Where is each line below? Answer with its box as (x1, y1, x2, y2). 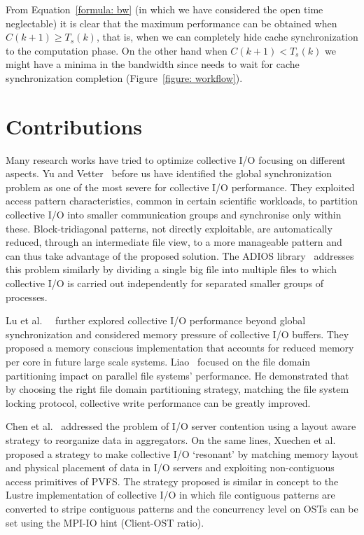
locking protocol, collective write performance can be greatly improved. (6, 395, 311, 410)
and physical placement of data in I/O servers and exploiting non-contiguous (6, 460, 335, 475)
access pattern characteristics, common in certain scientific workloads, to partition (6, 193, 358, 208)
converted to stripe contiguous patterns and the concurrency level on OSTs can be (6, 501, 358, 515)
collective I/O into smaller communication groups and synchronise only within (6, 207, 342, 222)
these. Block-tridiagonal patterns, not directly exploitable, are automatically (6, 221, 332, 235)
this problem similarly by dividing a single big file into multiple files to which (6, 262, 337, 277)
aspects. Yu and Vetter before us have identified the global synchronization (6, 166, 332, 181)
